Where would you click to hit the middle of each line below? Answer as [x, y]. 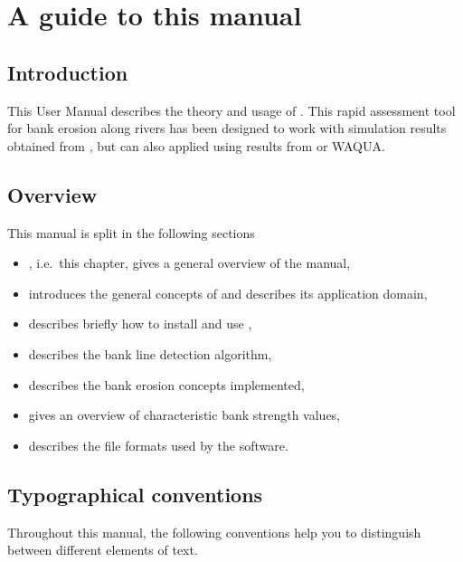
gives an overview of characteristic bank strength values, [184, 415]
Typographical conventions [135, 494]
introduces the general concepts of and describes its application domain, [228, 293]
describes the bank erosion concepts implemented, [166, 384]
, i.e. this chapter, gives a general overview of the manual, [189, 263]
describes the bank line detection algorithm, [150, 353]
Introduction [68, 72]
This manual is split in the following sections [131, 232]
